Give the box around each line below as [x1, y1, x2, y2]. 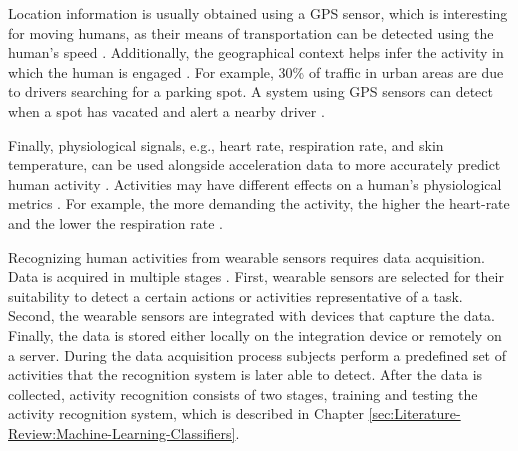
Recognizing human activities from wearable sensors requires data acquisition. [8, 246, 485, 267]
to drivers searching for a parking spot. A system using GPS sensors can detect [8, 81, 493, 102]
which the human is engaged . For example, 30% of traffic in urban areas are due [8, 61, 504, 82]
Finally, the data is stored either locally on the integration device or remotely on [8, 324, 502, 345]
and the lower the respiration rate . [8, 212, 223, 233]
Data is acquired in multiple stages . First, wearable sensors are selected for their [8, 266, 504, 287]
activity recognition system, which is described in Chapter [8, 403, 364, 424]
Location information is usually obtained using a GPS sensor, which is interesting [8, 3, 508, 23]
